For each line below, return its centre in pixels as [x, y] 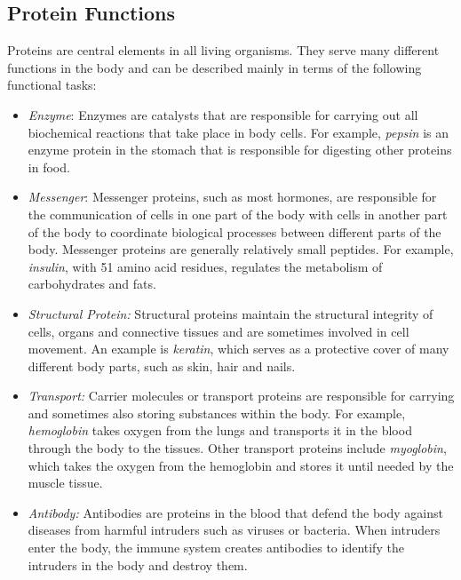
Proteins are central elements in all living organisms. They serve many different [223, 50]
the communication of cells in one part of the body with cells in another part [238, 214]
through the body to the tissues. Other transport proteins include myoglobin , [237, 448]
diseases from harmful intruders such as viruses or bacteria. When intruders [234, 530]
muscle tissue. [65, 483]
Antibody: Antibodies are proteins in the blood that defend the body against [235, 512]
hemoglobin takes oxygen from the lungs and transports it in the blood [220, 430]
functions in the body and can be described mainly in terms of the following [215, 67]
